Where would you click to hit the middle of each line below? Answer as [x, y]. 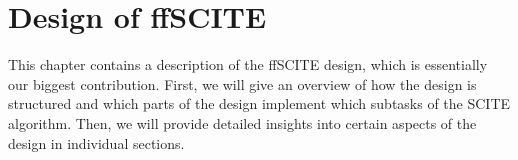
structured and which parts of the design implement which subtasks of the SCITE [259, 103]
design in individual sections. [96, 142]
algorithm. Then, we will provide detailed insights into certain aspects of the [242, 122]
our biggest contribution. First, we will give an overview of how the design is [242, 83]
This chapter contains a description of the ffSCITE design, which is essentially [248, 64]
